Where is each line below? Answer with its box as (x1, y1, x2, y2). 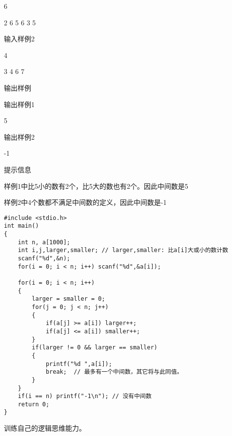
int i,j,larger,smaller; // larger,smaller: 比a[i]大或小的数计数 (18, 247, 229, 254)
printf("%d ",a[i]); (45, 360, 112, 367)
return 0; (18, 400, 50, 408)
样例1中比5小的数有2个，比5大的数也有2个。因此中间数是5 (4, 181, 188, 191)
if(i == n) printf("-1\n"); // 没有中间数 (18, 393, 152, 400)
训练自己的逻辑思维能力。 (4, 423, 86, 433)
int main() (4, 222, 39, 230)
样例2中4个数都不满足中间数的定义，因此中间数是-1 (4, 197, 167, 207)
